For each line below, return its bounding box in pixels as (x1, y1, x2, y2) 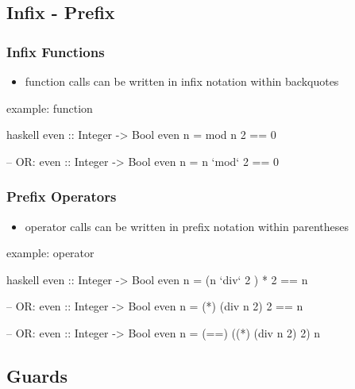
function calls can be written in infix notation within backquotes (25, 73, 339, 89)
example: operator (6, 245, 95, 261)
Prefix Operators (6, 187, 117, 206)
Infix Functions (6, 41, 105, 61)
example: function (6, 99, 93, 116)
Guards (6, 363, 68, 387)
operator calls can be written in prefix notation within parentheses (25, 218, 349, 234)
